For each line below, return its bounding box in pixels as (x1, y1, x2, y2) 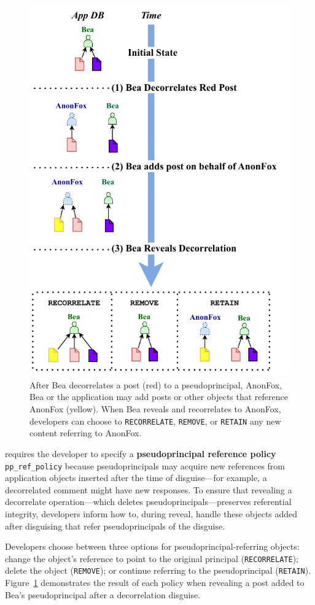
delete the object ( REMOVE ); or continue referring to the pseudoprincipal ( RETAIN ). (5, 564, 311, 577)
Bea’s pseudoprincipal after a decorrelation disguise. (5, 588, 201, 601)
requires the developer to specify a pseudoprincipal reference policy (5, 447, 276, 460)
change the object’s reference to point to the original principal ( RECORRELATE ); (5, 552, 299, 565)
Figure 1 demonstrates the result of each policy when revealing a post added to (5, 576, 305, 589)
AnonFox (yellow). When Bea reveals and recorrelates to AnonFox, (29, 403, 281, 415)
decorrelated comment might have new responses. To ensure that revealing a (5, 483, 292, 496)
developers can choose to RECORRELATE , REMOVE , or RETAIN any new (29, 414, 281, 427)
